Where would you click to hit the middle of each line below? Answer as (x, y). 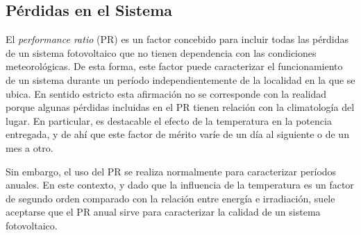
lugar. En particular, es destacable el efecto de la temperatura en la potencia (169, 120)
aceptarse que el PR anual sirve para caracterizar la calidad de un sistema (163, 212)
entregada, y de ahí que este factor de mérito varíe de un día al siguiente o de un (177, 134)
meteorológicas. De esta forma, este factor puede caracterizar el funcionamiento (174, 66)
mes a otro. (30, 147)
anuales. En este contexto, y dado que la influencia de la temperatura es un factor (180, 185)
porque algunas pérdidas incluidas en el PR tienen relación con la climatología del (180, 107)
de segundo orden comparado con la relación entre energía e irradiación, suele (170, 198)
